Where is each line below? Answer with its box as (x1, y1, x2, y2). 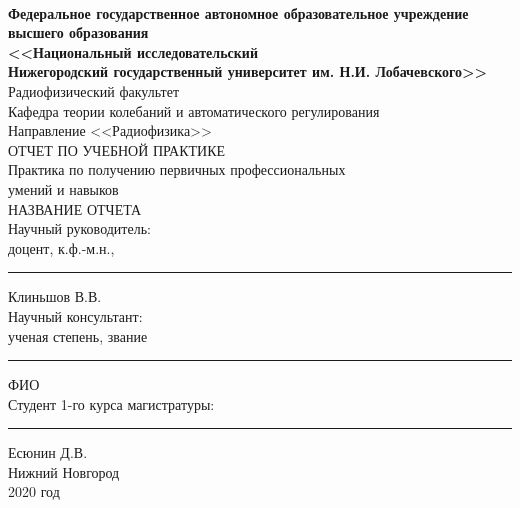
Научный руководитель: (8, 218, 151, 239)
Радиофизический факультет (8, 80, 180, 101)
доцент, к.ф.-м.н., (8, 237, 115, 258)
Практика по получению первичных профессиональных (8, 159, 346, 180)
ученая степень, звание (8, 325, 148, 346)
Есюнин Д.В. (8, 442, 88, 463)
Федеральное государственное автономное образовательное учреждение (8, 2, 469, 23)
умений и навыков (8, 178, 119, 199)
